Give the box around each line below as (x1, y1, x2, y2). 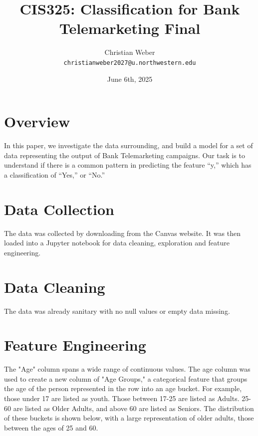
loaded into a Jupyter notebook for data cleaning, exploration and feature (4, 237, 230, 248)
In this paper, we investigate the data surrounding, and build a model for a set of (4, 140, 253, 151)
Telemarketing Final (59, 18, 201, 38)
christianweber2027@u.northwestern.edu (63, 59, 196, 66)
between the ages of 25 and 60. (4, 422, 98, 433)
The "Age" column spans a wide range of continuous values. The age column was (4, 364, 251, 374)
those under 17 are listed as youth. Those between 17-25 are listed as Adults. (4, 393, 240, 403)
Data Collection (4, 199, 114, 219)
